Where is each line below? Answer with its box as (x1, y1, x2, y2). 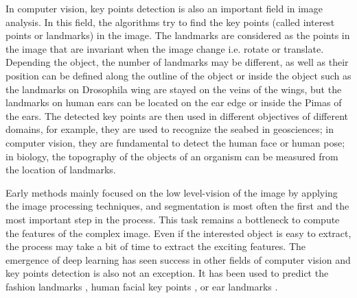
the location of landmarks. (5, 162, 116, 177)
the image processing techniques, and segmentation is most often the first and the (5, 199, 349, 213)
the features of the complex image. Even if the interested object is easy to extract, (5, 225, 352, 240)
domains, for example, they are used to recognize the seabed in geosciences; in (5, 122, 334, 136)
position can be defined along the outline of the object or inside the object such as (5, 68, 352, 82)
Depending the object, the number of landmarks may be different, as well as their (5, 55, 349, 69)
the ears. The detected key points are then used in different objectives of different (5, 108, 348, 123)
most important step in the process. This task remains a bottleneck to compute (5, 212, 340, 226)
